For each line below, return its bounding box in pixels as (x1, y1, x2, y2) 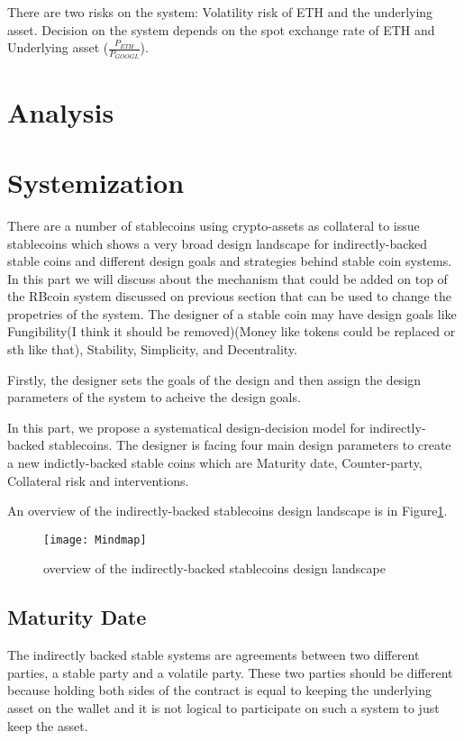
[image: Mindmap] (43, 533, 147, 546)
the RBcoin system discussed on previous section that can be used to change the (7, 287, 451, 306)
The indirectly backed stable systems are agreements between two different (7, 645, 420, 664)
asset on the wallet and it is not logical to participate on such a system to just (7, 699, 440, 718)
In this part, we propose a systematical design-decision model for (7, 417, 366, 436)
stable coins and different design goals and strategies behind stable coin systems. (7, 252, 452, 270)
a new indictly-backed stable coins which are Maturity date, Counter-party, (7, 453, 423, 472)
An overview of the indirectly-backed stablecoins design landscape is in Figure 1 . (7, 501, 448, 520)
